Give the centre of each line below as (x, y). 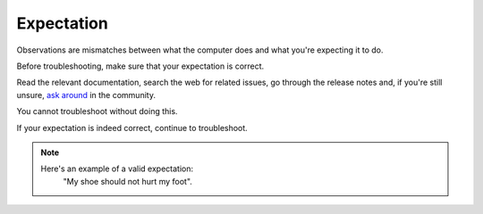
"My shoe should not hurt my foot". (127, 181)
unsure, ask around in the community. (86, 95)
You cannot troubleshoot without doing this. (97, 111)
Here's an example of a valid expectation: (117, 169)
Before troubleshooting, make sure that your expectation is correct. (140, 66)
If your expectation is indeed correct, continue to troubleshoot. (132, 128)
